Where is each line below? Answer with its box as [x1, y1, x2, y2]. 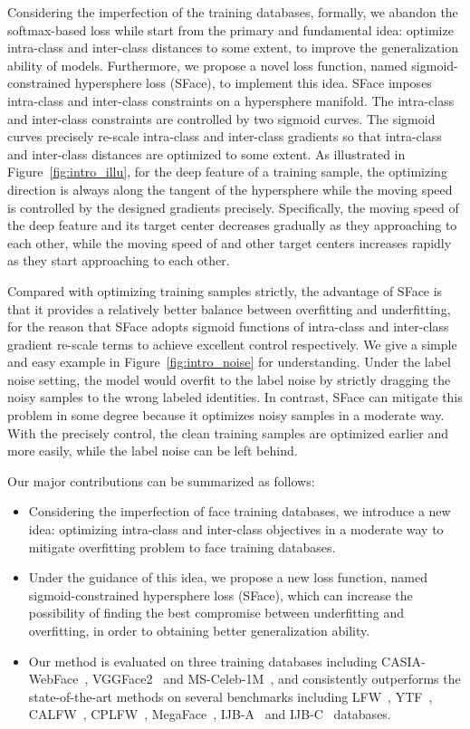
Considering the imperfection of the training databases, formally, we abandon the [7, 3, 458, 21]
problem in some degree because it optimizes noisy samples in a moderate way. [7, 406, 445, 425]
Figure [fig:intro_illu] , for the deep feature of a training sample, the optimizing [7, 162, 447, 181]
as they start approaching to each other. [7, 251, 230, 270]
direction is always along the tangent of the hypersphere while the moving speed [7, 179, 453, 198]
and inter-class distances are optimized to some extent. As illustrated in [7, 144, 406, 163]
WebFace [28, 669, 79, 688]
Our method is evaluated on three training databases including [28, 651, 378, 670]
